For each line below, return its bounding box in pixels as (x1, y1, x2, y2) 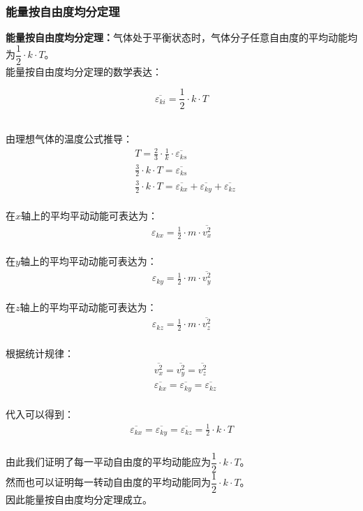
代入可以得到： (6, 407, 74, 422)
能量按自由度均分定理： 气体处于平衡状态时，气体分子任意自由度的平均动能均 (6, 30, 357, 45)
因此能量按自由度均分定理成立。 (6, 491, 152, 506)
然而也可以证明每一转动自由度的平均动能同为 (6, 475, 211, 489)
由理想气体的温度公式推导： (6, 131, 133, 146)
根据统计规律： (6, 345, 74, 360)
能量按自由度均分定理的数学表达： (6, 64, 162, 78)
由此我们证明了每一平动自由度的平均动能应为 (6, 454, 211, 469)
